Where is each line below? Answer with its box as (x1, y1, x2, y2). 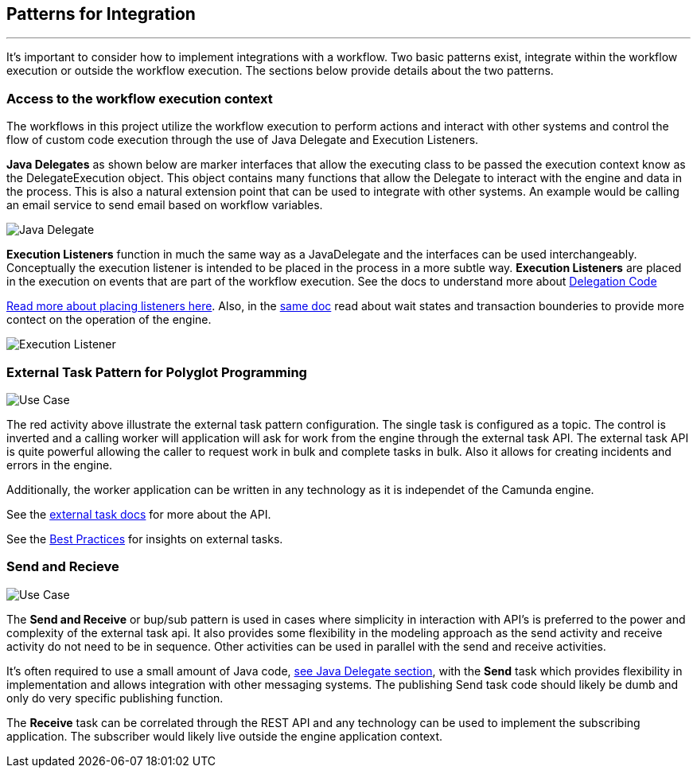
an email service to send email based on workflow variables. (6, 198, 323, 212)
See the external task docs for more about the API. (6, 507, 271, 521)
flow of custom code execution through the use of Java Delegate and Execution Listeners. (6, 133, 479, 147)
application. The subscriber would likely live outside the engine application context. (6, 729, 443, 743)
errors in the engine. (6, 457, 113, 472)
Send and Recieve (6, 558, 119, 575)
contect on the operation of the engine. (6, 313, 212, 327)
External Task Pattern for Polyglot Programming (6, 364, 307, 380)
